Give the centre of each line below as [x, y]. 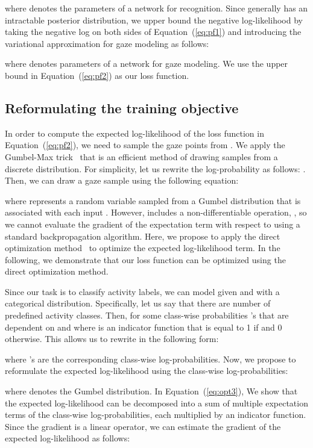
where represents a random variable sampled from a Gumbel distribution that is [153, 200]
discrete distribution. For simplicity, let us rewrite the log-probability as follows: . [155, 168]
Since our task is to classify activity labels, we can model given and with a [142, 291]
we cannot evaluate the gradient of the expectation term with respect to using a [153, 224]
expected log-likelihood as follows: [68, 438]
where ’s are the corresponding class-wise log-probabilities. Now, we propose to [150, 359]
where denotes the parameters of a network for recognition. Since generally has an [156, 8]
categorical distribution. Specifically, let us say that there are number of [138, 303]
